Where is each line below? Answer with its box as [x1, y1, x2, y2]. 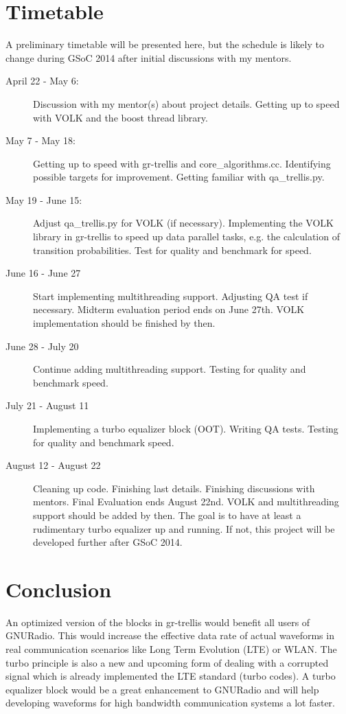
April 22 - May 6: [5, 73, 79, 88]
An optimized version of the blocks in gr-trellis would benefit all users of [5, 614, 310, 629]
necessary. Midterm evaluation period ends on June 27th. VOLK [33, 302, 305, 316]
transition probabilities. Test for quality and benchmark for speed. [33, 242, 312, 257]
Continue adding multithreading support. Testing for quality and [33, 362, 306, 376]
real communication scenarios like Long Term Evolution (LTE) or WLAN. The [5, 642, 337, 656]
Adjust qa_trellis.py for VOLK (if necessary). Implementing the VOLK [33, 216, 334, 230]
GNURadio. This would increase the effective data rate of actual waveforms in [5, 628, 334, 643]
